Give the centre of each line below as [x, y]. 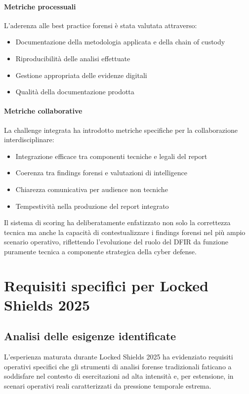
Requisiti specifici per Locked [106, 285]
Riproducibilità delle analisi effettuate [73, 58]
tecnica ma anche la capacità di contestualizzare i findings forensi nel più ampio [125, 232]
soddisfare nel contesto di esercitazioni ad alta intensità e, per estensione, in [119, 376]
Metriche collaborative [43, 111]
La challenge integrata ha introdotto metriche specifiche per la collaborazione [121, 130]
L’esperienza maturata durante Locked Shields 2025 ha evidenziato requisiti [119, 357]
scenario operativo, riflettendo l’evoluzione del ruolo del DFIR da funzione [116, 242]
